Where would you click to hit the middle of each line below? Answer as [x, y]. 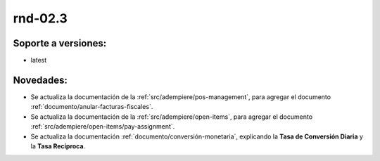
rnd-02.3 [40, 18]
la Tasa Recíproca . [58, 146]
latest [39, 60]
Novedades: [40, 80]
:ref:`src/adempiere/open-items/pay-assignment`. [103, 127]
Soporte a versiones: [60, 43]
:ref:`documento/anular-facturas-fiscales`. [92, 107]
